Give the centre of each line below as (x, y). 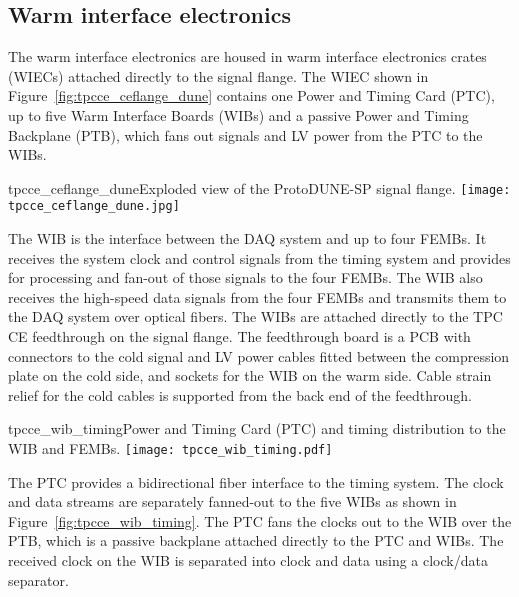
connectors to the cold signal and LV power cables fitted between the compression (259, 355)
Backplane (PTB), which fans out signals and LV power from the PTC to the (245, 134)
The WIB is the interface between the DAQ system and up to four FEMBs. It (247, 238)
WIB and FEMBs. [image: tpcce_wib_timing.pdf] (170, 448)
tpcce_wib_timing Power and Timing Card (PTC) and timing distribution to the (257, 428)
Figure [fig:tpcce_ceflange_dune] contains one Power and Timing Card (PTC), (251, 95)
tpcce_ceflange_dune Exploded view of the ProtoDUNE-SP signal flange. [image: (259, 187)
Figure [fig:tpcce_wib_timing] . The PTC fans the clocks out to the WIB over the (260, 520)
